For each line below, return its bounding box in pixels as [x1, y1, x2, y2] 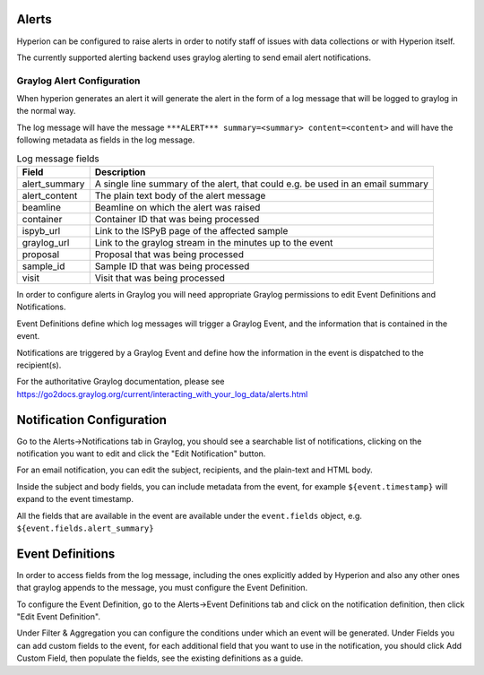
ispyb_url [22, 224, 61, 237]
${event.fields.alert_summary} [16, 523, 154, 533]
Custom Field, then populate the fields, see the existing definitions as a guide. [16, 653, 304, 663]
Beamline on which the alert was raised [94, 201, 261, 213]
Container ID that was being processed [94, 212, 260, 225]
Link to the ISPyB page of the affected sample [94, 224, 289, 237]
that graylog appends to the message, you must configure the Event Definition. [16, 583, 308, 593]
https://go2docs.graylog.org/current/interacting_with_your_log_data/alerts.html [16, 388, 308, 399]
